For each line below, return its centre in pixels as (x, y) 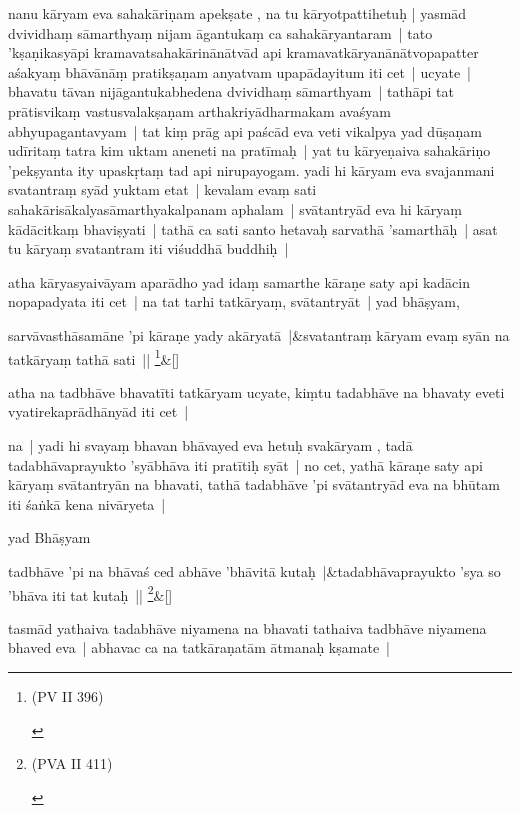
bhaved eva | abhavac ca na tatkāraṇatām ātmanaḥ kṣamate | (199, 647)
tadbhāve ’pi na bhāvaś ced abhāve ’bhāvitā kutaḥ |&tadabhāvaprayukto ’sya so (254, 570)
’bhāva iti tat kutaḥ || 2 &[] (90, 593)
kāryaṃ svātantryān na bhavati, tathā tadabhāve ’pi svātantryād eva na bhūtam (254, 484)
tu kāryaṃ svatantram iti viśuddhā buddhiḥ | (148, 248)
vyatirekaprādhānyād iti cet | (98, 411)
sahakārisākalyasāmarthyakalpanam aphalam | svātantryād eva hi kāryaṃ (235, 208)
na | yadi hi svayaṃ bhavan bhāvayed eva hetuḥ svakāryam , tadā (210, 444)
